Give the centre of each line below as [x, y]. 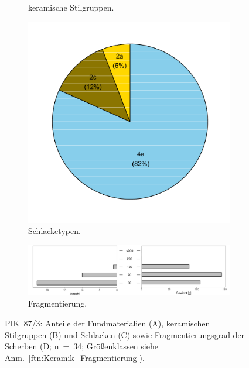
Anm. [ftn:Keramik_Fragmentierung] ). [75, 357]
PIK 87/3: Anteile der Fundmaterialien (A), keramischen [108, 323]
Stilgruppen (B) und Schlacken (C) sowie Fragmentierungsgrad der [125, 334]
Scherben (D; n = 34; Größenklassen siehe [81, 346]
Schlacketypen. [54, 231]
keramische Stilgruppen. [71, 7]
